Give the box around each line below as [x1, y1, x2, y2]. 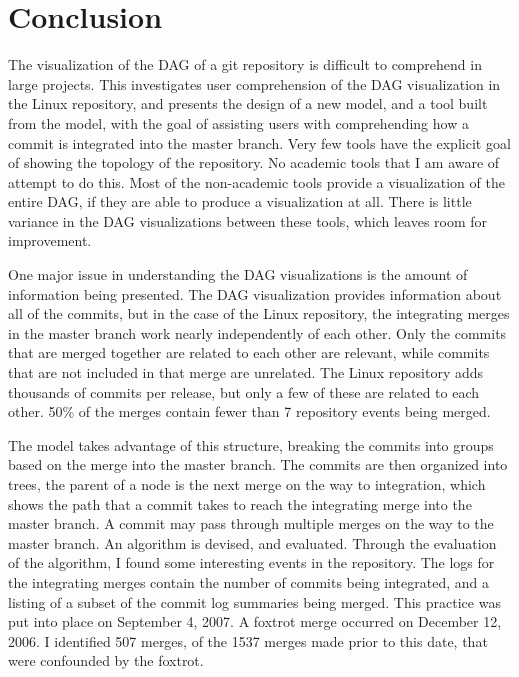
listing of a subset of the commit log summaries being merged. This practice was [8, 591, 501, 612]
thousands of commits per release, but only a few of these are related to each [8, 381, 480, 402]
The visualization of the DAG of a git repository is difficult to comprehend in [8, 54, 482, 75]
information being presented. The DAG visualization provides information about [8, 283, 502, 304]
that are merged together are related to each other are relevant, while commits [8, 342, 490, 363]
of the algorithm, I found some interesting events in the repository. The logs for [8, 552, 495, 573]
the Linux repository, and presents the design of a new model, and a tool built [8, 93, 488, 114]
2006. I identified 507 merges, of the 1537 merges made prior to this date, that [8, 630, 488, 651]
